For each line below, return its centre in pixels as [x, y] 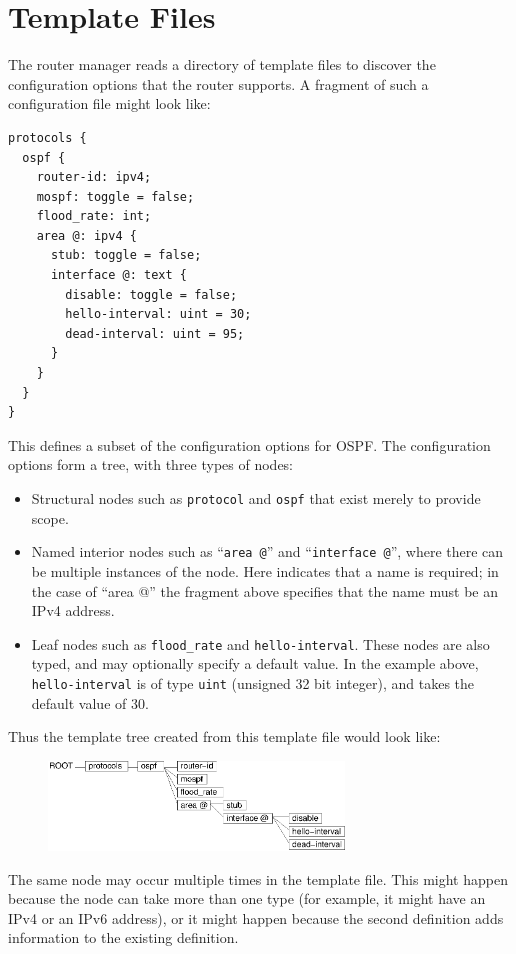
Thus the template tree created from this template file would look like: [224, 736]
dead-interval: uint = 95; [155, 333]
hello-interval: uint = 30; [158, 314]
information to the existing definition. [123, 937]
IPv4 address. [73, 610]
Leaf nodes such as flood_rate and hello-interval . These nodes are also [260, 643]
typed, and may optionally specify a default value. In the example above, [255, 663]
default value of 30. [90, 702]
